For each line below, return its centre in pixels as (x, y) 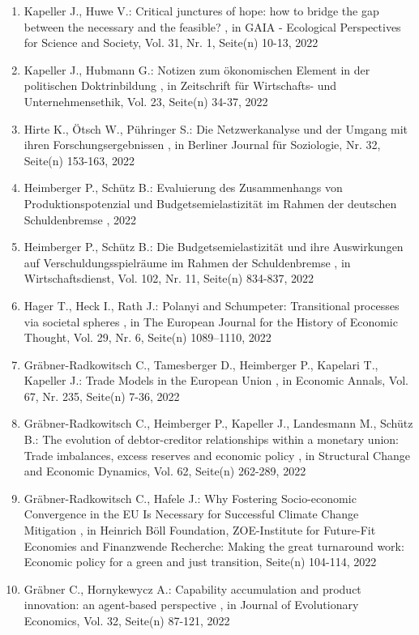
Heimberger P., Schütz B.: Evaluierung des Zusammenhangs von (183, 188)
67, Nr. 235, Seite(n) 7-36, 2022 (102, 396)
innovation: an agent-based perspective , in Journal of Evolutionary (191, 605)
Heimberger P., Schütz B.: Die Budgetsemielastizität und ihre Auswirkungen (214, 247)
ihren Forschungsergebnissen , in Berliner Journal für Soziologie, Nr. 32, (202, 145)
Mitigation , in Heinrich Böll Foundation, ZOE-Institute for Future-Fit (200, 530)
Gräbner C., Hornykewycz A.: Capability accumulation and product (192, 588)
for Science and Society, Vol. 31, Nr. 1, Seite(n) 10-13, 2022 (171, 43)
